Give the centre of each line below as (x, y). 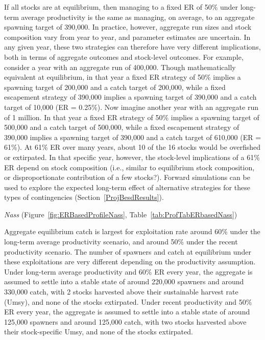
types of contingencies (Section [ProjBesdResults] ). (84, 197)
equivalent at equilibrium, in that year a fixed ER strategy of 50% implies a (123, 77)
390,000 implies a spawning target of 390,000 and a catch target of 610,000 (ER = (133, 137)
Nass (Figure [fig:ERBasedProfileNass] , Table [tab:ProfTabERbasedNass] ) (121, 214)
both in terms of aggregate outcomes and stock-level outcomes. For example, (124, 56)
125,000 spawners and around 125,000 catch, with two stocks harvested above (125, 321)
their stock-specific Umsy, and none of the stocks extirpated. (99, 332)
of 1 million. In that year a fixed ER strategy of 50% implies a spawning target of (132, 117)
